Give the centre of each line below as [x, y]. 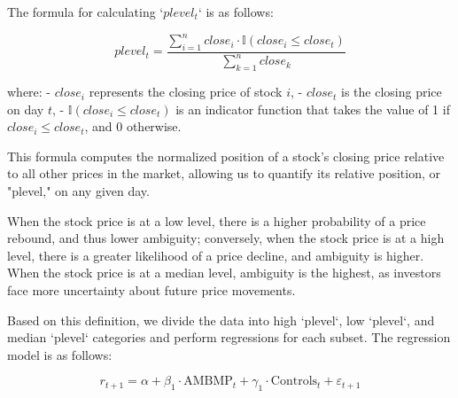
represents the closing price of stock [186, 92]
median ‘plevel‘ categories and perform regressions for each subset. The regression [229, 337]
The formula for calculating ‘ [85, 12]
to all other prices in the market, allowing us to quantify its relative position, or [224, 173]
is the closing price [392, 92]
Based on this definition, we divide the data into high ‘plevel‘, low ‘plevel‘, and [221, 320]
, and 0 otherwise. [133, 126]
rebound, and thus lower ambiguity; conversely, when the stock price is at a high [226, 238]
